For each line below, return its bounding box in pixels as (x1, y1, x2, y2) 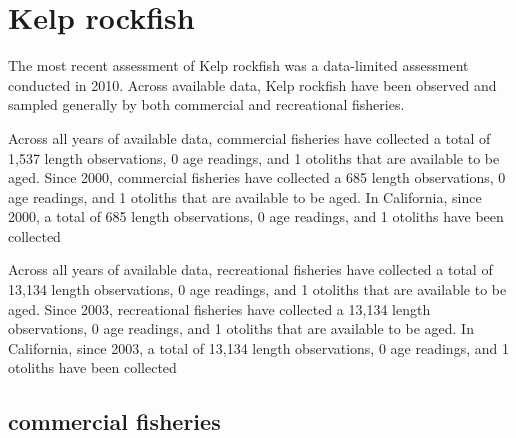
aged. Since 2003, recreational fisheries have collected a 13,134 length (8, 298, 431, 319)
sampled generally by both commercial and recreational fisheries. (8, 94, 405, 115)
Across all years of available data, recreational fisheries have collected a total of (8, 259, 493, 280)
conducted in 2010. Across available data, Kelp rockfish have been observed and (8, 74, 497, 95)
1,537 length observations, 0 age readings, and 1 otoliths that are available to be (8, 147, 500, 168)
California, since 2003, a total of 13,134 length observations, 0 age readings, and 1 (8, 337, 509, 358)
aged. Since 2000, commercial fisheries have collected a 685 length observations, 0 (8, 167, 506, 188)
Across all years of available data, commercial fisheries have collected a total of (8, 127, 491, 148)
